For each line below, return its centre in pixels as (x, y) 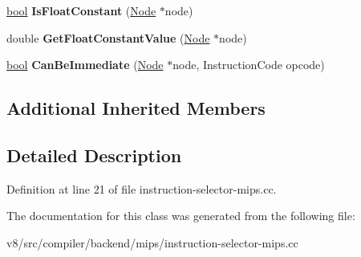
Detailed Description (94, 155)
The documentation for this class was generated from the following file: (181, 216)
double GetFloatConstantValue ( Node (108, 37)
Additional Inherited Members (136, 108)
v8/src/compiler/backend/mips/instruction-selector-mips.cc (152, 242)
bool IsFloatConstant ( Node (81, 10)
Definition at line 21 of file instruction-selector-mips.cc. (142, 188)
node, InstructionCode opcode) (249, 65)
